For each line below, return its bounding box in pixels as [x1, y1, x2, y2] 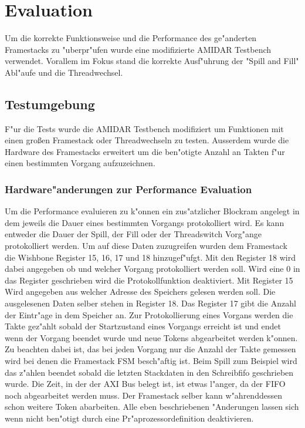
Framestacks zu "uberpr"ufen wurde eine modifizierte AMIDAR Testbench [5, 43, 272, 55]
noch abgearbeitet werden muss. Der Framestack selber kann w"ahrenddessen [5, 389, 282, 401]
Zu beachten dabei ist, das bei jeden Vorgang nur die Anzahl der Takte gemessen [5, 343, 296, 355]
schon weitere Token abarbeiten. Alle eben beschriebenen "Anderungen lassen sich [5, 400, 299, 413]
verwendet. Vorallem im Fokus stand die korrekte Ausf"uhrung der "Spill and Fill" [5, 55, 299, 67]
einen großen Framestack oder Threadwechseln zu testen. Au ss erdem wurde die [5, 134, 289, 146]
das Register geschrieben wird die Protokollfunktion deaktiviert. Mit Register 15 [5, 274, 293, 286]
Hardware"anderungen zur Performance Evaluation [5, 182, 252, 196]
